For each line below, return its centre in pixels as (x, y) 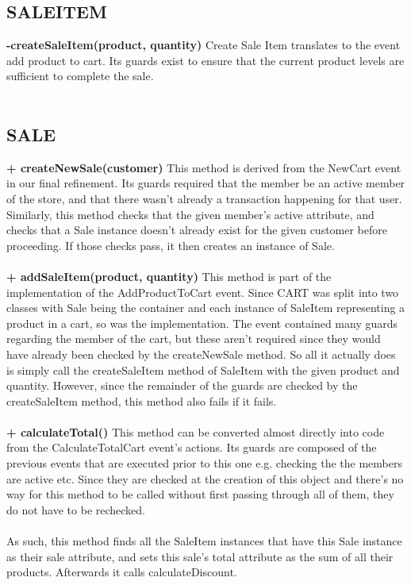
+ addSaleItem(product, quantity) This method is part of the (169, 276)
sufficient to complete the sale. (80, 76)
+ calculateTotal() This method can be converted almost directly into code (196, 431)
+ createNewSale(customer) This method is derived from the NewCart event (204, 167)
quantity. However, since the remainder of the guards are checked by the (182, 385)
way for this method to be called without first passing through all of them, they (200, 494)
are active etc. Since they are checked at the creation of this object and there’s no (205, 478)
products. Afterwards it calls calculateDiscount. (122, 572)
